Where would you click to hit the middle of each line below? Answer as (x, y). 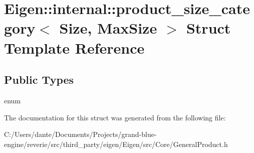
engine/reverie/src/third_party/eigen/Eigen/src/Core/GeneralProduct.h (116, 144)
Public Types (39, 80)
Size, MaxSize (108, 28)
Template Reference (74, 47)
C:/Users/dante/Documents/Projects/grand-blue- (80, 134)
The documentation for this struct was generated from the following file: (115, 117)
